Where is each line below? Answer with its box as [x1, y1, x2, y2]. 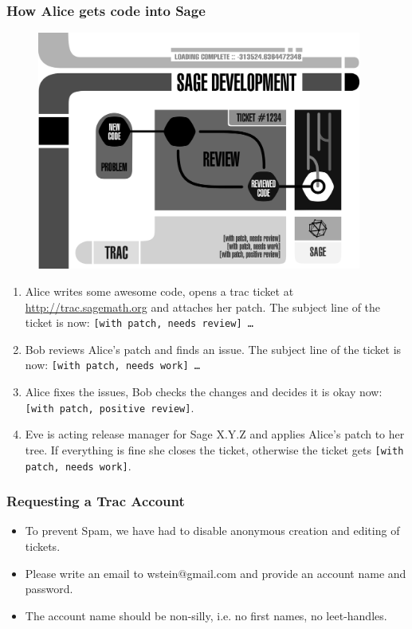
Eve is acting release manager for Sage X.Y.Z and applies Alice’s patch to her [25, 426, 405, 442]
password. [25, 580, 73, 597]
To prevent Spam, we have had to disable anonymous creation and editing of [25, 522, 400, 539]
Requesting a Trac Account [6, 491, 185, 511]
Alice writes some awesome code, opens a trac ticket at [25, 283, 294, 299]
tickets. [25, 538, 61, 555]
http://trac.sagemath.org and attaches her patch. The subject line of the [25, 298, 381, 315]
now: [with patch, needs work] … [25, 356, 200, 373]
